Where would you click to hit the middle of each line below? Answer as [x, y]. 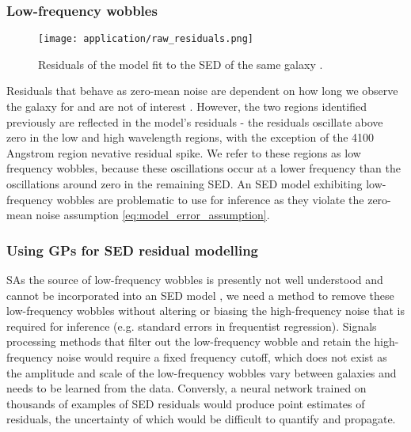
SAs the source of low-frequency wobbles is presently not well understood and [195, 280]
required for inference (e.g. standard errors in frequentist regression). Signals [192, 326]
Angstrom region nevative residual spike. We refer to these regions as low [184, 152]
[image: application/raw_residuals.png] [146, 39]
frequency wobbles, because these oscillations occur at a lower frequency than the [204, 168]
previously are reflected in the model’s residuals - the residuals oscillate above [195, 121]
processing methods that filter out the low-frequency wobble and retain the [188, 341]
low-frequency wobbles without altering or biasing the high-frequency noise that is [205, 311]
